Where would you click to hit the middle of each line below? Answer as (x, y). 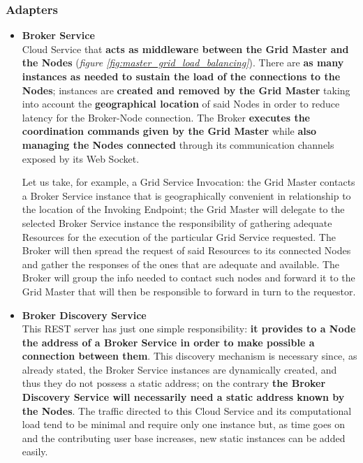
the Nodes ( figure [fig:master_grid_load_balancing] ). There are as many (183, 63)
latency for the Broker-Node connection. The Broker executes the (166, 117)
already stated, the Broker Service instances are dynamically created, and (179, 369)
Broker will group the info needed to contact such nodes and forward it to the (188, 278)
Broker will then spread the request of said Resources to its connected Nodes (186, 250)
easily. (35, 451)
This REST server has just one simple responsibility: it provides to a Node (189, 329)
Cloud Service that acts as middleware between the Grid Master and (185, 49)
